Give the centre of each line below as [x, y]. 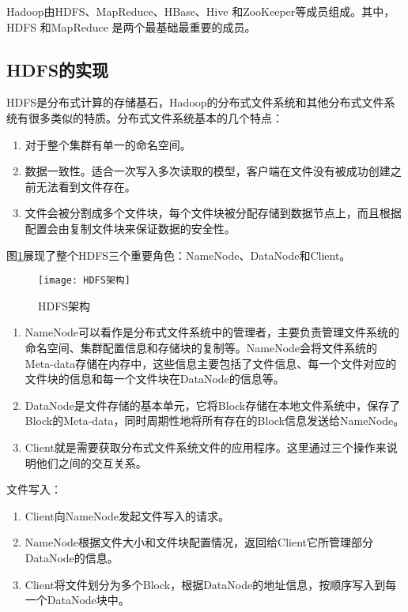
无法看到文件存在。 [86, 186]
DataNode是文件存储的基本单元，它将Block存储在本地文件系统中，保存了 [213, 405]
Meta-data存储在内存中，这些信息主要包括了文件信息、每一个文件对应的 [211, 363]
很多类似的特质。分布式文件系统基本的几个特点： [155, 117]
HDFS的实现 [58, 69]
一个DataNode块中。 [77, 600]
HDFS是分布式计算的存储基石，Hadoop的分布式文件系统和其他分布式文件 [195, 102]
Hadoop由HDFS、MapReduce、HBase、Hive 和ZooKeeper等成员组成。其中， [201, 11]
